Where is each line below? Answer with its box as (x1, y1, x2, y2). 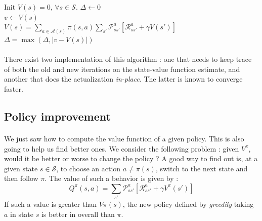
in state (10, 208, 34, 219)
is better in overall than (41, 208, 115, 219)
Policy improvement (4, 108, 111, 124)
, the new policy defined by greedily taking (122, 199, 254, 209)
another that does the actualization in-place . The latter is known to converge (4, 73, 243, 84)
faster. (4, 84, 23, 94)
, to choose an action (56, 163, 121, 173)
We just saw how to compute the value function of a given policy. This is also (4, 133, 244, 143)
